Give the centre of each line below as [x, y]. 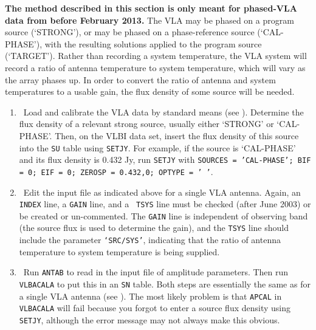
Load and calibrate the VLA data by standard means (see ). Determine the [163, 112]
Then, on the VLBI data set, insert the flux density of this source [177, 135]
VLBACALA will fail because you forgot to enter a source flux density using [155, 308]
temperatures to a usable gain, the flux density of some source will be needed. [150, 91]
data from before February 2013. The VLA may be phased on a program [149, 20]
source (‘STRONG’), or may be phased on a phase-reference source [130, 32]
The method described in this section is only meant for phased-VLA [151, 8]
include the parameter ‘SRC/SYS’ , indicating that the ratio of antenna [150, 240]
